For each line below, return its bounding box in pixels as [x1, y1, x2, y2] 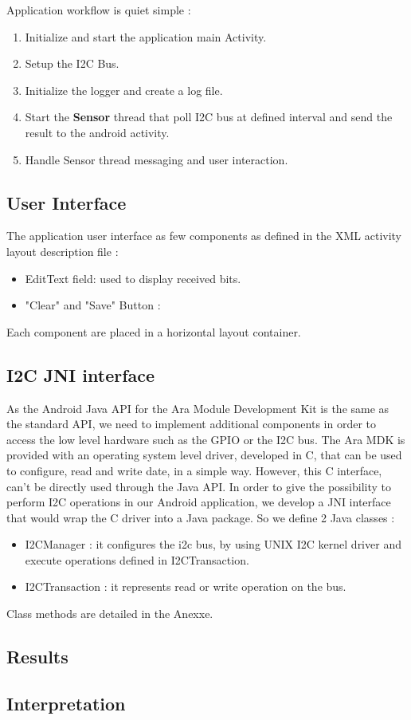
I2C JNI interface [6, 362, 155, 387]
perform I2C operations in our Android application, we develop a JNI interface [6, 494, 391, 510]
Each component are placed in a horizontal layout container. [6, 323, 301, 340]
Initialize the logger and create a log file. [25, 81, 223, 98]
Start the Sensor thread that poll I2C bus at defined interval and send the [25, 108, 393, 125]
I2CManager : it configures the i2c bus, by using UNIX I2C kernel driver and [25, 536, 401, 553]
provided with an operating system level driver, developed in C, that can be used [6, 447, 402, 463]
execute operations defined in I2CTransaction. [25, 551, 249, 568]
